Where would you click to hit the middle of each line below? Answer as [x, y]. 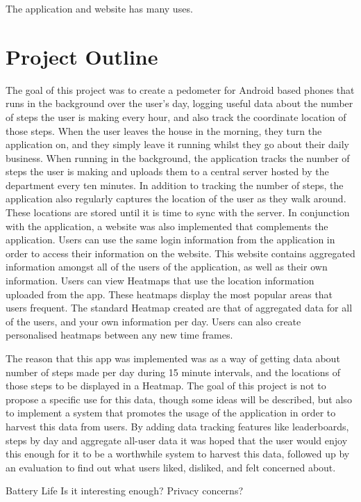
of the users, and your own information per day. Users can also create [153, 321]
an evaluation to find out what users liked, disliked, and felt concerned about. [171, 467]
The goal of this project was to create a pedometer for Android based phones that [180, 89]
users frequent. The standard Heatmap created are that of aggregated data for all [179, 308]
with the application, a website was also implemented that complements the [167, 226]
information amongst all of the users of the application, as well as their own [167, 267]
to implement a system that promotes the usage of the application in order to [171, 413]
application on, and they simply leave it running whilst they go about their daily [177, 144]
